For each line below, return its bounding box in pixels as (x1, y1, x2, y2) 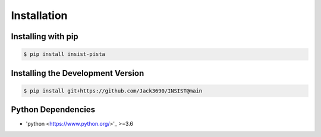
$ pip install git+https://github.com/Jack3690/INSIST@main (23, 87, 203, 94)
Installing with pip (11, 31, 78, 42)
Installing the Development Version (11, 68, 144, 78)
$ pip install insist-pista (23, 51, 105, 58)
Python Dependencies (11, 104, 95, 115)
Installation (11, 9, 68, 22)
